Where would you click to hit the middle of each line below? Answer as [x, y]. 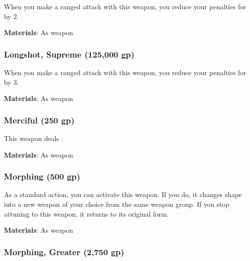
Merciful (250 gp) [39, 120]
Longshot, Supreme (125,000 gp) [69, 54]
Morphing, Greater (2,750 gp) [64, 251]
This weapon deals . [34, 138]
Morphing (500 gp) [42, 176]
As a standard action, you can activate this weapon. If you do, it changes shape [123, 194]
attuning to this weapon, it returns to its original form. [86, 213]
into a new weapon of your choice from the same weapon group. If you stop [117, 204]
